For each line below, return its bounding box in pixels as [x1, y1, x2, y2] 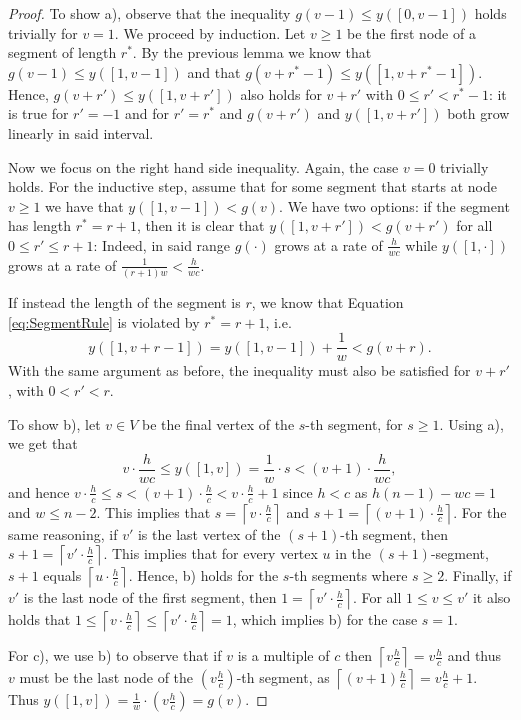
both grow [447, 103, 510, 124]
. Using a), [439, 413, 504, 434]
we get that [8, 433, 78, 454]
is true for [8, 103, 69, 124]
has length [8, 215, 72, 236]
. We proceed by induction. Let [114, 22, 306, 43]
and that [187, 61, 241, 82]
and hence [8, 481, 70, 502]
